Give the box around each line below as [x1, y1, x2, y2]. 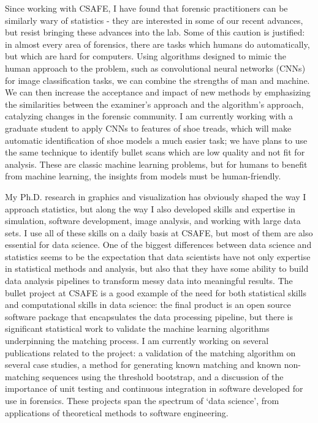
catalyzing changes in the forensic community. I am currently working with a [5, 110, 293, 122]
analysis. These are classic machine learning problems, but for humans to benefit [5, 157, 308, 170]
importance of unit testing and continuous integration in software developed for [5, 382, 303, 395]
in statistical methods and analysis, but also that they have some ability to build [5, 262, 309, 275]
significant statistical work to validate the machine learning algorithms [5, 322, 270, 335]
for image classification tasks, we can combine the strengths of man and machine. [5, 73, 310, 86]
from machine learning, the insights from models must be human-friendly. [5, 170, 281, 182]
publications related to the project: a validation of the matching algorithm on [5, 346, 296, 359]
